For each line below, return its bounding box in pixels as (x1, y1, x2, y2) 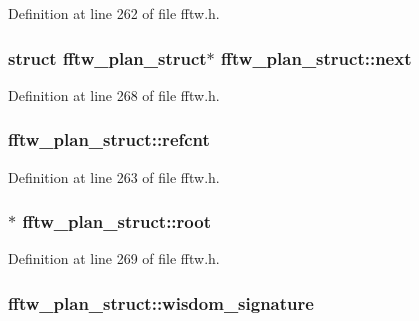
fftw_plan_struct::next (221, 45, 412, 70)
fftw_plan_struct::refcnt (8, 127, 210, 152)
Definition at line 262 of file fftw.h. (8, 3, 220, 23)
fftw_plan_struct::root (22, 209, 211, 234)
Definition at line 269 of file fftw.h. (8, 248, 220, 269)
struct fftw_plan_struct (8, 45, 207, 70)
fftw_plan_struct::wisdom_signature (8, 290, 314, 315)
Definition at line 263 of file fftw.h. (8, 166, 220, 187)
